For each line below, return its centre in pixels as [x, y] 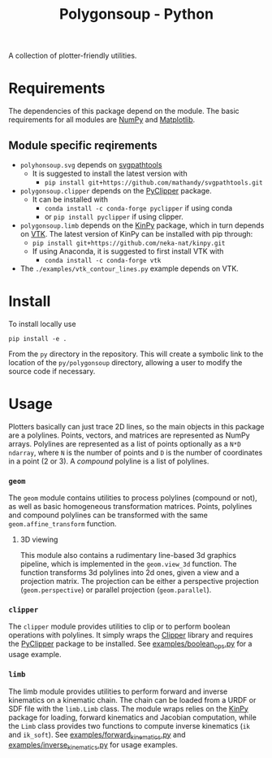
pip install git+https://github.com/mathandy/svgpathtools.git [153, 183]
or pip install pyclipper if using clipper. [114, 216]
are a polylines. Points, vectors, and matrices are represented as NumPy [129, 435]
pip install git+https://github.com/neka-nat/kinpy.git [129, 243]
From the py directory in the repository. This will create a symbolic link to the [136, 354]
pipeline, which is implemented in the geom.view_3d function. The [128, 564]
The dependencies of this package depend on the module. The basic [124, 111]
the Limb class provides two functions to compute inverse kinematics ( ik [129, 725]
